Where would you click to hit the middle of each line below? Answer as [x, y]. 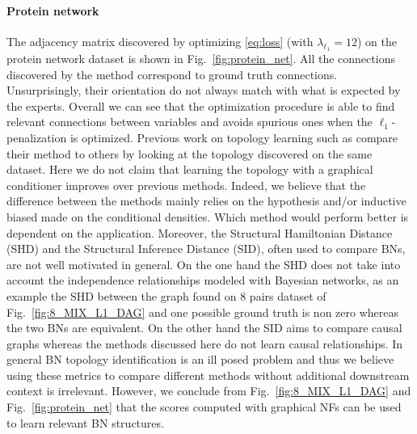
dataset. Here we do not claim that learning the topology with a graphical [190, 169]
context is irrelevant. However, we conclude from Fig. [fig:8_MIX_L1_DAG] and [209, 391]
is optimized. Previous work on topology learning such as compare [234, 137]
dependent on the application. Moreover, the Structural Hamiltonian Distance [200, 232]
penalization [37, 137]
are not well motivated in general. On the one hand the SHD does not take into [204, 264]
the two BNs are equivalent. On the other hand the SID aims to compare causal [204, 328]
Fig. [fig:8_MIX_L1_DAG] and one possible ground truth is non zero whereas [202, 312]
